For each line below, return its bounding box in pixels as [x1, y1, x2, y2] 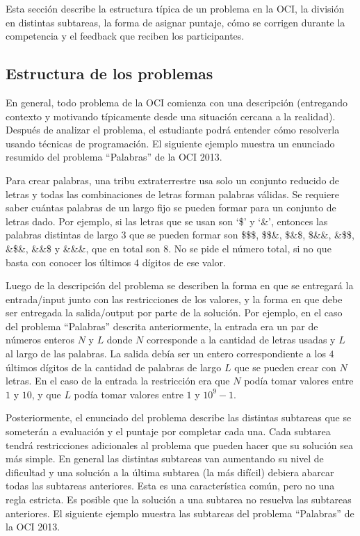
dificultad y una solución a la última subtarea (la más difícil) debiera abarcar [6, 464, 334, 479]
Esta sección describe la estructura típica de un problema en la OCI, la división [6, 1, 345, 15]
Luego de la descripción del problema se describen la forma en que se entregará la [6, 278, 354, 293]
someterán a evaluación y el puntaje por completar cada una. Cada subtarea [6, 424, 331, 439]
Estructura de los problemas [6, 63, 213, 84]
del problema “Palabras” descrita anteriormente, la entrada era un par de [6, 318, 318, 333]
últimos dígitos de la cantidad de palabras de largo [6, 359, 222, 374]
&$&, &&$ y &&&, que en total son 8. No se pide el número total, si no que [6, 241, 332, 255]
